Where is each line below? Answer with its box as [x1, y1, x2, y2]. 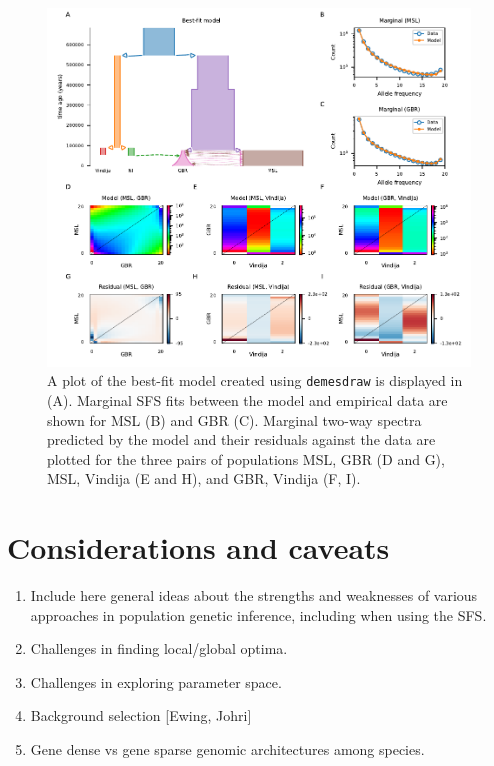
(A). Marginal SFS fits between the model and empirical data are [47, 390, 448, 411]
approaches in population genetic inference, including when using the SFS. [30, 604, 487, 625]
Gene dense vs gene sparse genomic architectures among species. [30, 739, 425, 760]
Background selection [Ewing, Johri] [30, 705, 252, 726]
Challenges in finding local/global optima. [30, 638, 288, 659]
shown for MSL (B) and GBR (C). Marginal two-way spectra [47, 409, 422, 430]
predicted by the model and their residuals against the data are [47, 429, 436, 450]
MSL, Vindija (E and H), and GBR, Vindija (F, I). [47, 468, 361, 489]
